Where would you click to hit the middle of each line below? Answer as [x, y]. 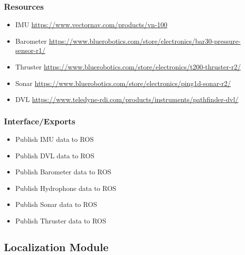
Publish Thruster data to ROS [61, 220]
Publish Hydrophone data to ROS [66, 188]
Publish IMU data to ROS [55, 139]
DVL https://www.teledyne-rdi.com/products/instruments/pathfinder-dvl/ [127, 99]
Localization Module [56, 246]
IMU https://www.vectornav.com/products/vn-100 [91, 25]
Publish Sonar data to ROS [56, 204]
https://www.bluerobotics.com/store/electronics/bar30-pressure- [145, 41]
